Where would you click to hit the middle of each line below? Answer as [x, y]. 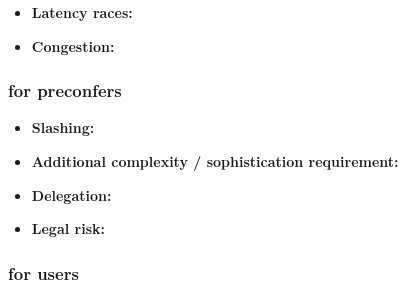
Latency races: [82, 12]
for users [43, 272]
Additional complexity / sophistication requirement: [215, 161]
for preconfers [65, 90]
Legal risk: [68, 228]
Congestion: [73, 45]
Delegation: [71, 194]
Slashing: [63, 127]
